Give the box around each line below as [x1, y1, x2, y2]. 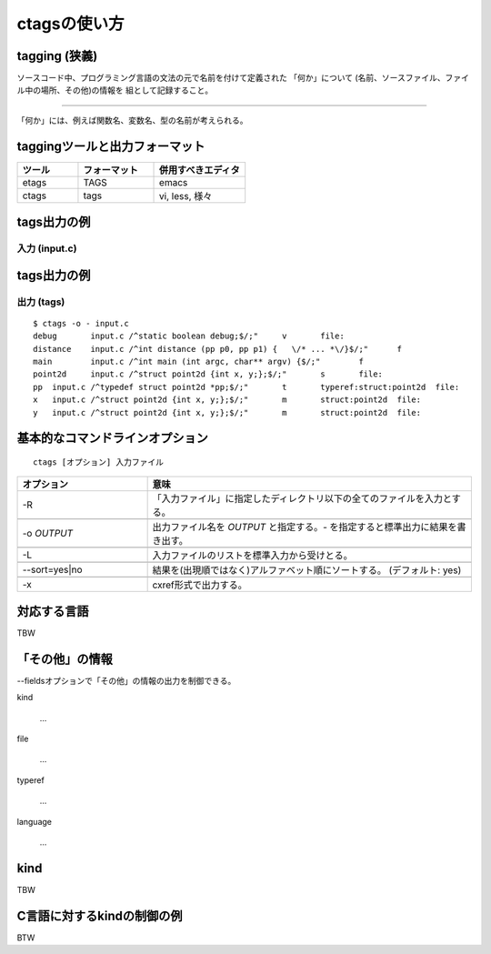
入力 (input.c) [16, 242, 77, 255]
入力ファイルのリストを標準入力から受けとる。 [152, 549, 354, 562]
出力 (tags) [16, 296, 65, 308]
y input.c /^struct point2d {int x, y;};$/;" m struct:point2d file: [33, 407, 422, 417]
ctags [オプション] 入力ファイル [33, 457, 164, 467]
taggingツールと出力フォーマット [16, 138, 205, 154]
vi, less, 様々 [159, 189, 213, 202]
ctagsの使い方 [16, 14, 125, 34]
